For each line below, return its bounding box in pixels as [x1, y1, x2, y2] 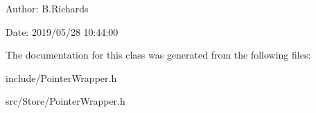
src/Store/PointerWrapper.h [6, 94, 125, 108]
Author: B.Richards [6, 1, 89, 15]
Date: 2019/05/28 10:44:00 [6, 24, 119, 39]
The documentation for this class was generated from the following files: [6, 48, 311, 62]
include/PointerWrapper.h [6, 70, 117, 85]
